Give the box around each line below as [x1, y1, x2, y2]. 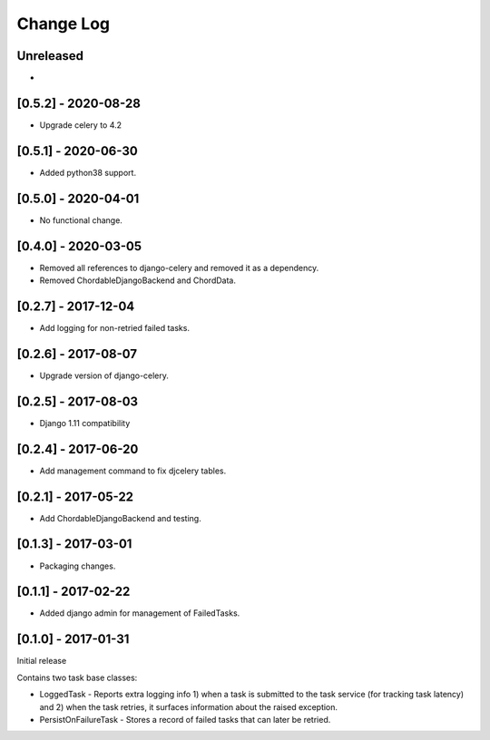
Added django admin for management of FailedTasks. [39, 608, 240, 618]
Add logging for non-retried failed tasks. [39, 322, 191, 333]
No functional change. [39, 214, 122, 226]
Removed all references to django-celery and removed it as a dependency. [39, 262, 319, 273]
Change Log [16, 14, 111, 34]
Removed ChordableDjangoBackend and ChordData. [39, 275, 236, 286]
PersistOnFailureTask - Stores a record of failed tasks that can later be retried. [39, 714, 331, 725]
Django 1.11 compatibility [39, 417, 131, 428]
